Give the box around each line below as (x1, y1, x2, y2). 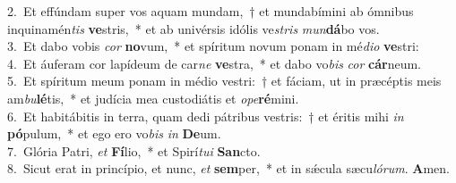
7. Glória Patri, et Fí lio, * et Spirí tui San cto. (7, 141, 261, 160)
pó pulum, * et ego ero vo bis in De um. (7, 124, 221, 143)
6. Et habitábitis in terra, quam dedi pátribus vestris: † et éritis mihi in (7, 106, 404, 125)
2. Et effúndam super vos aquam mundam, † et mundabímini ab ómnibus (7, 2, 414, 20)
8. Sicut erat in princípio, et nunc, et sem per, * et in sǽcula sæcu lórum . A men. (7, 159, 450, 178)
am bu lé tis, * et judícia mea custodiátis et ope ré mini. (7, 88, 299, 107)
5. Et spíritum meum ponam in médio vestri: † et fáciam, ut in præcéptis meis (7, 71, 442, 90)
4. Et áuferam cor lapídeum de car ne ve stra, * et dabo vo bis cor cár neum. (7, 54, 422, 72)
